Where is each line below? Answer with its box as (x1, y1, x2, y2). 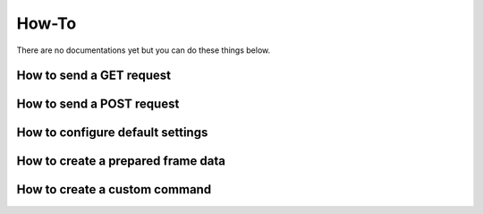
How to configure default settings (16, 125, 208, 141)
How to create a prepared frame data (16, 153, 225, 169)
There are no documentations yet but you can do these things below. (16, 45, 271, 56)
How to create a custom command (16, 182, 212, 197)
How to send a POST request (16, 97, 180, 112)
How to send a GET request (16, 68, 172, 83)
